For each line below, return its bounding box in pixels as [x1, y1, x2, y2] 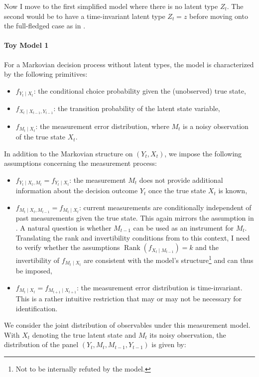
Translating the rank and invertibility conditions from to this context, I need [15, 232, 250, 243]
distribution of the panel [4, 339, 79, 350]
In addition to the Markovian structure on [4, 148, 133, 158]
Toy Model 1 [4, 40, 49, 50]
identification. [15, 303, 58, 313]
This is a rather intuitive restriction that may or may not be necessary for [15, 293, 242, 303]
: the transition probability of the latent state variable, [53, 103, 220, 114]
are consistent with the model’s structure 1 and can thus [84, 253, 254, 265]
